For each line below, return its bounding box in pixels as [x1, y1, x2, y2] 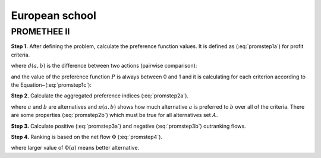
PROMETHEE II [11, 26, 70, 37]
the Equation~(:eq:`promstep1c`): [11, 81, 92, 89]
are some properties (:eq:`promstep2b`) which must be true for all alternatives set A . [11, 112, 218, 119]
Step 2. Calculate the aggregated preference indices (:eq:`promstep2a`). [11, 92, 189, 99]
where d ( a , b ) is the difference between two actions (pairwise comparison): [11, 62, 197, 69]
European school [11, 9, 96, 22]
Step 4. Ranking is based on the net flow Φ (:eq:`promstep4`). [11, 133, 163, 140]
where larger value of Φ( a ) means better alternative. [11, 144, 140, 151]
